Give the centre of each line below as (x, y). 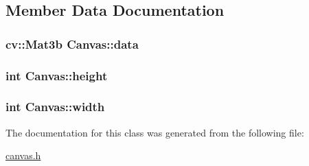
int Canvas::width (55, 107)
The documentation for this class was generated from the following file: (155, 132)
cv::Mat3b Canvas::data (72, 44)
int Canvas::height (57, 75)
